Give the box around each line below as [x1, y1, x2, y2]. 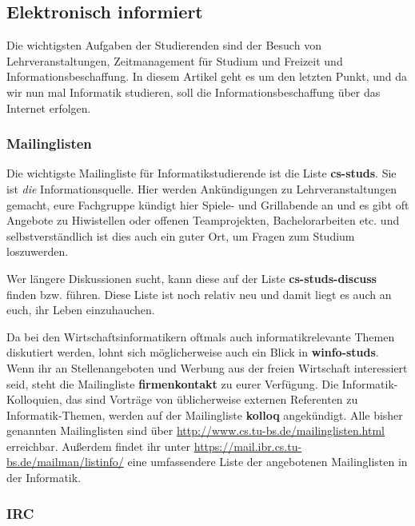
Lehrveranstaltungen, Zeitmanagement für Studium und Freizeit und [6, 52, 343, 69]
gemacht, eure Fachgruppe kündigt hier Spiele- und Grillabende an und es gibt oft [6, 196, 409, 213]
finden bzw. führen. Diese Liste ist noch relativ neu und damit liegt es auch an [6, 285, 392, 302]
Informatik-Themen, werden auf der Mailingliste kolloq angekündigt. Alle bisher [6, 406, 403, 423]
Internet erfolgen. [6, 99, 91, 116]
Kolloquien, [6, 391, 62, 408]
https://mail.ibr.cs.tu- [194, 437, 302, 454]
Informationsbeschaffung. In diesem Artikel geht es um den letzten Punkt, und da [6, 68, 408, 85]
